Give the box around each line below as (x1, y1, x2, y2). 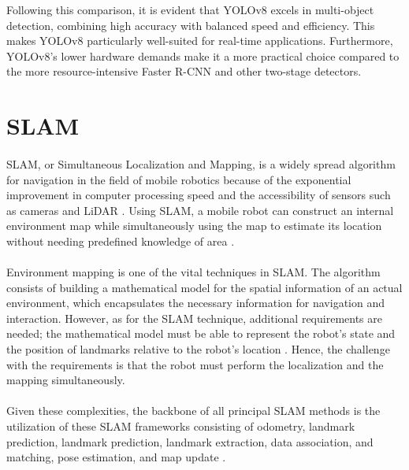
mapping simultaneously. (6, 372, 125, 388)
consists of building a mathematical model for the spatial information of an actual (6, 279, 403, 295)
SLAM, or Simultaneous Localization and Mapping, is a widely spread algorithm (6, 155, 396, 172)
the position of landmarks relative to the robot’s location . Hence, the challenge (6, 341, 390, 357)
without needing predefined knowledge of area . (6, 232, 235, 249)
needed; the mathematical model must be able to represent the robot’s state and (6, 325, 396, 342)
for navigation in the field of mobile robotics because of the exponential (6, 171, 351, 187)
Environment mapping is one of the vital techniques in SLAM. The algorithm (6, 264, 381, 280)
